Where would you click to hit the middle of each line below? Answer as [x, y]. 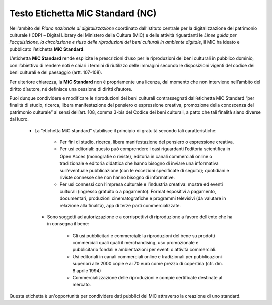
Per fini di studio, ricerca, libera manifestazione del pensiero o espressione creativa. [147, 142]
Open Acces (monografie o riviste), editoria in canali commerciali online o [136, 156]
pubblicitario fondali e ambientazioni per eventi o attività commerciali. [144, 250]
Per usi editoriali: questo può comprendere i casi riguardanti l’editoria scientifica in [145, 149]
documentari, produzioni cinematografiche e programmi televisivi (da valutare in [143, 198]
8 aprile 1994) [87, 271]
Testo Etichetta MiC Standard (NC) [83, 13]
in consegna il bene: [68, 224]
